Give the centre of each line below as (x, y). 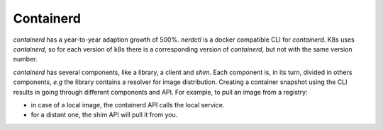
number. (25, 59)
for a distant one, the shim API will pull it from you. (104, 115)
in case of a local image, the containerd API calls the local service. (128, 105)
